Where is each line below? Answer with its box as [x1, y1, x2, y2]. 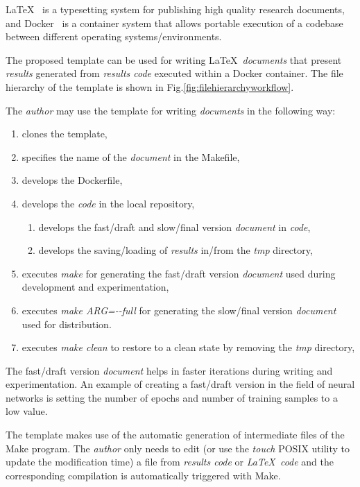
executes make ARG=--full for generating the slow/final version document [22, 302, 336, 317]
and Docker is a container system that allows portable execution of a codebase [6, 15, 343, 30]
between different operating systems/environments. [6, 29, 222, 44]
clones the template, [22, 126, 108, 141]
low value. [6, 404, 48, 418]
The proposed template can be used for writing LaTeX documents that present [6, 52, 342, 67]
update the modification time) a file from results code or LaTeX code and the [6, 454, 334, 469]
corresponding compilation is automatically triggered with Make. [6, 468, 281, 482]
